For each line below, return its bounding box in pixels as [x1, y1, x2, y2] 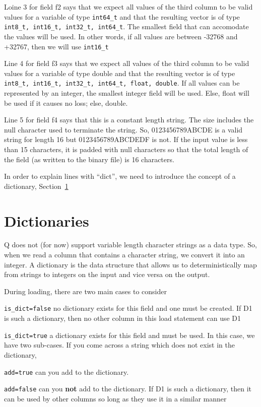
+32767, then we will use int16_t [4, 41, 109, 51]
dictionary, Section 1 [4, 180, 69, 191]
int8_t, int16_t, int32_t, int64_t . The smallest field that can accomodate [4, 21, 249, 32]
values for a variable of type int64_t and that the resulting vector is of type [4, 11, 240, 22]
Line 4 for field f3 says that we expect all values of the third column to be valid [4, 58, 249, 69]
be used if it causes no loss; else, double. [4, 97, 128, 108]
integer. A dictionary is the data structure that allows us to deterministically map [4, 259, 257, 269]
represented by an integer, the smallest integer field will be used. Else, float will [4, 88, 249, 98]
